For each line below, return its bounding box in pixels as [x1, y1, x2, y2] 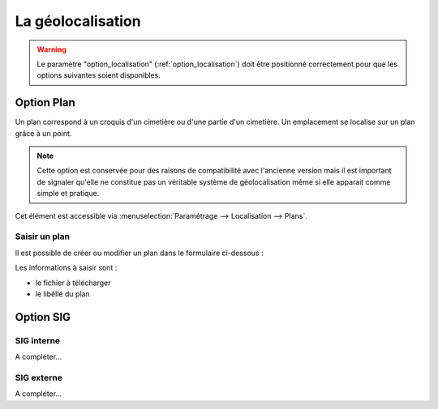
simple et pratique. [36, 189, 100, 198]
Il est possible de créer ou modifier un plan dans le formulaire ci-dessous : [15, 248, 264, 258]
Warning [36, 45, 67, 54]
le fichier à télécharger [35, 278, 111, 288]
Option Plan [15, 96, 76, 109]
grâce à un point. [15, 128, 72, 138]
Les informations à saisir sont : [15, 263, 118, 273]
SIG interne [15, 334, 61, 346]
